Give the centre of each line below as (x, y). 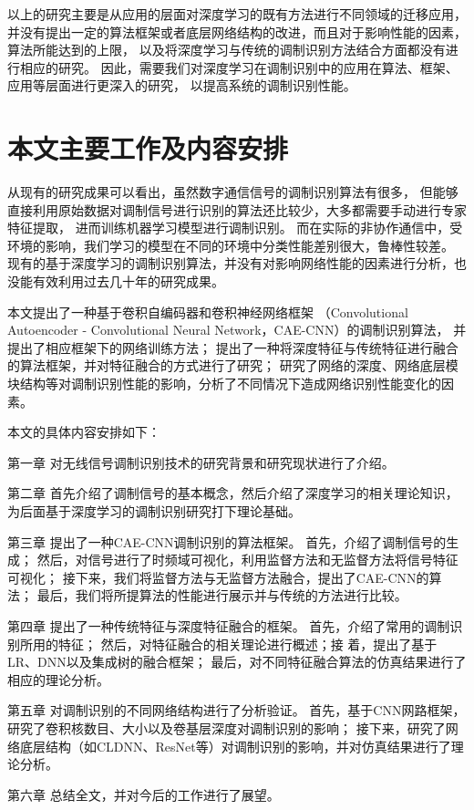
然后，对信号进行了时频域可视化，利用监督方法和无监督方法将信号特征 (247, 560)
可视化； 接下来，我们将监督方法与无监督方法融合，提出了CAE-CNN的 (218, 577)
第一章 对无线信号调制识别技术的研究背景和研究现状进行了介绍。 (201, 462)
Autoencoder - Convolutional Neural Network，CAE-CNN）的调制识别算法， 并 (237, 330)
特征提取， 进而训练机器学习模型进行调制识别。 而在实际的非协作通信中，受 (235, 228)
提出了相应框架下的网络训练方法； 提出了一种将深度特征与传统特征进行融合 (233, 347)
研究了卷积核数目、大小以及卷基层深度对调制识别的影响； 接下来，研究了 (227, 727)
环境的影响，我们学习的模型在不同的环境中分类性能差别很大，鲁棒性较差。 (231, 245)
